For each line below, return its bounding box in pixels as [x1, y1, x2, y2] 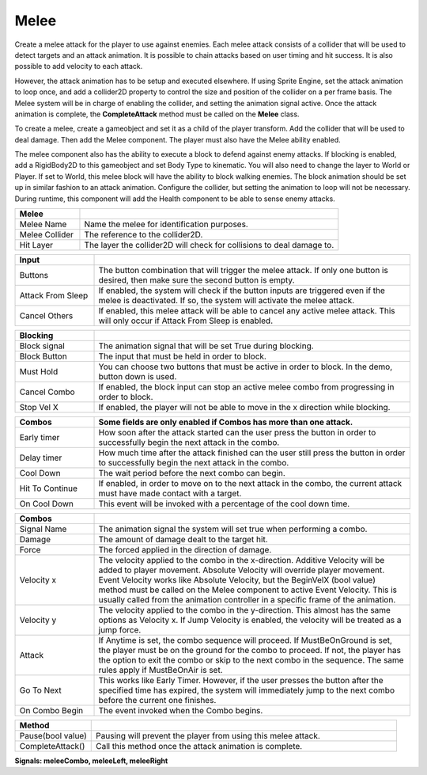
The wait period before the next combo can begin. [98, 468, 286, 479]
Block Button [19, 351, 67, 362]
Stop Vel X [19, 402, 59, 413]
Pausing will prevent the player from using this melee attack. [96, 731, 320, 742]
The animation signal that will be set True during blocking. [98, 340, 314, 351]
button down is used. [98, 371, 177, 382]
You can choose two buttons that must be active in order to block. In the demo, [98, 361, 393, 372]
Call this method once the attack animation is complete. [96, 741, 303, 752]
